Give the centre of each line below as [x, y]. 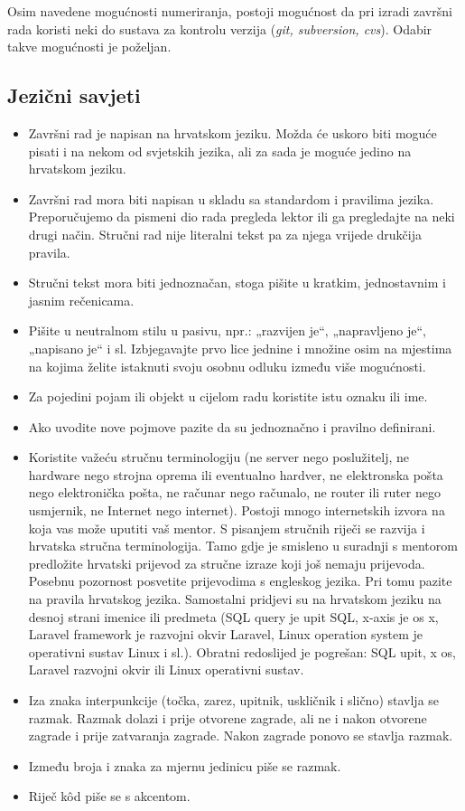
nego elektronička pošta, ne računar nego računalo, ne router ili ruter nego [234, 492]
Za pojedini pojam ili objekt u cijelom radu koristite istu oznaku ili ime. [228, 396]
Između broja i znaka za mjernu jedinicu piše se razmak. [185, 765]
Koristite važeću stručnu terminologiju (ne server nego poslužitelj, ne [219, 457]
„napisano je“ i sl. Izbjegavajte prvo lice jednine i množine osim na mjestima [240, 348]
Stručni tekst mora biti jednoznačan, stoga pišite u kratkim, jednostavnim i [237, 283]
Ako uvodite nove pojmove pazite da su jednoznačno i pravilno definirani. [232, 426]
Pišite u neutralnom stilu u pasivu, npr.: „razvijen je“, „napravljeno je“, [227, 330]
